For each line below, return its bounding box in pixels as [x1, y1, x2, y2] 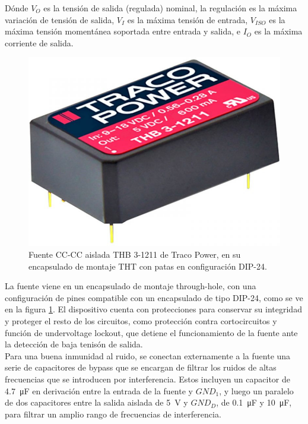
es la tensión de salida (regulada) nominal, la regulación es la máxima [43, 2, 297, 14]
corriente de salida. [5, 36, 74, 49]
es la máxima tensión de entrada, [127, 13, 248, 26]
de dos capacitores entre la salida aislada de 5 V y [5, 396, 188, 409]
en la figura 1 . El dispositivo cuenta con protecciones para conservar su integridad [5, 303, 302, 315]
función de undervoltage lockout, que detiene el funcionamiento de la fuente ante [5, 326, 298, 338]
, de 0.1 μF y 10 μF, [216, 396, 292, 409]
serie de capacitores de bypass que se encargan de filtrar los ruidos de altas [5, 361, 277, 374]
